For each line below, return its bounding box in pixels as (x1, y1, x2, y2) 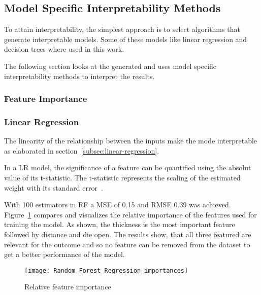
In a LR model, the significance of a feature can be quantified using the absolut (4, 162, 251, 173)
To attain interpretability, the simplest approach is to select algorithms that (4, 24, 240, 34)
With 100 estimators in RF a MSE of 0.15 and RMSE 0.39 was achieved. (4, 199, 231, 210)
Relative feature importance (24, 281, 111, 292)
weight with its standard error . (4, 182, 103, 193)
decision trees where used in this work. (4, 44, 124, 54)
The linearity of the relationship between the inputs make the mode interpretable (4, 135, 257, 146)
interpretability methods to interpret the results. (4, 70, 155, 81)
